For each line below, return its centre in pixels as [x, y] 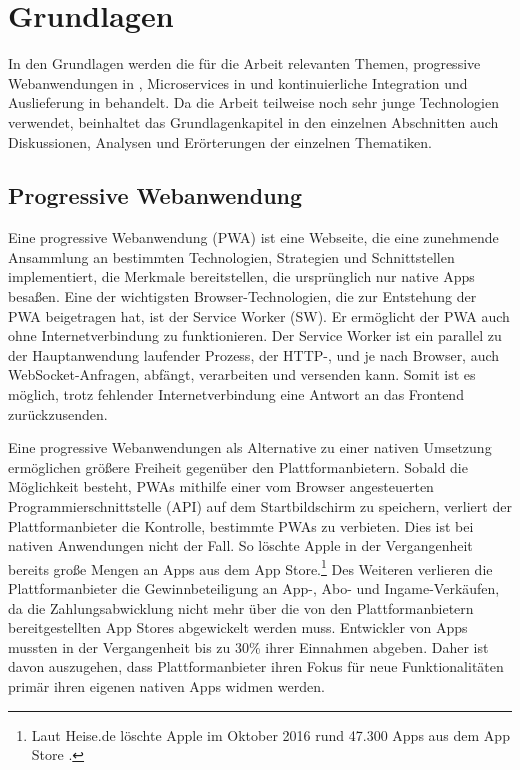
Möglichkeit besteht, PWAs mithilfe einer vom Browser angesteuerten [221, 486]
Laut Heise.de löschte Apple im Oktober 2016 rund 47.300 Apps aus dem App [270, 734]
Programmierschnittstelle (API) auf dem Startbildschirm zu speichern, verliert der [260, 506]
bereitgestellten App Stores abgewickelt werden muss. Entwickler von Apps [238, 627]
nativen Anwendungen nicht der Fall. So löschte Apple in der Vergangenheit [240, 545]
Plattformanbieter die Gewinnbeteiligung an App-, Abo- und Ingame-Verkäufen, [254, 588]
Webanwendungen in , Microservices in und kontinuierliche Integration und [238, 82]
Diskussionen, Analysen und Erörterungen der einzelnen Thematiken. [220, 141]
